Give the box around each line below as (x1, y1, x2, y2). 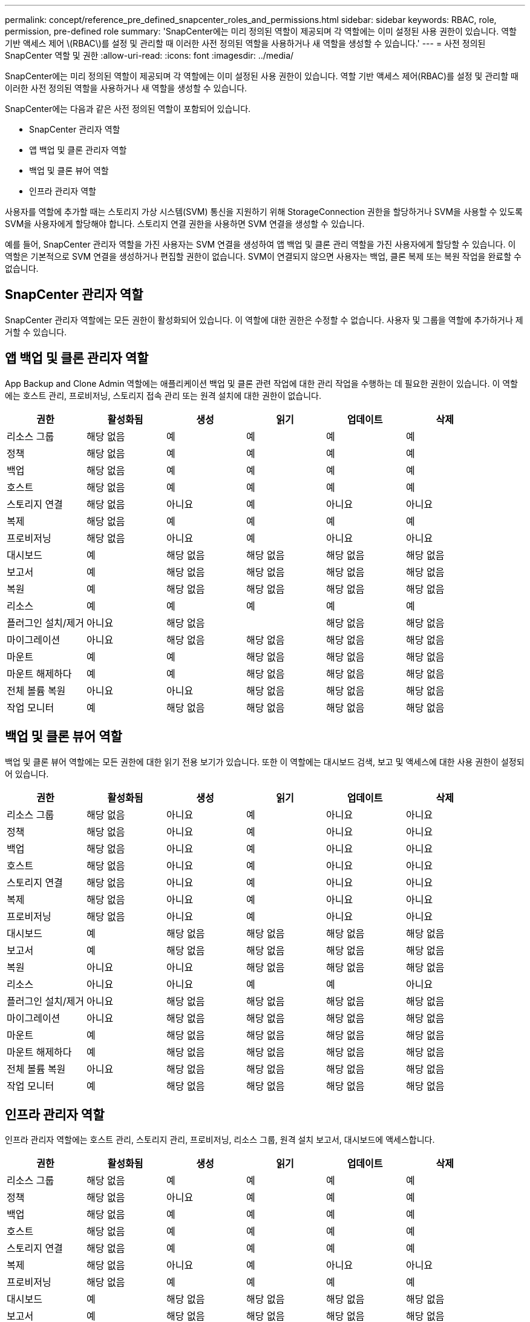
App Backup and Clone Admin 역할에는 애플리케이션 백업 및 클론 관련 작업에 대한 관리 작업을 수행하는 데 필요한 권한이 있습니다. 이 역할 (5, 378, 518, 389)
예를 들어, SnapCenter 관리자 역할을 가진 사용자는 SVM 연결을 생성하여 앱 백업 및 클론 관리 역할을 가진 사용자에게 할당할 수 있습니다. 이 (5, 239, 516, 249)
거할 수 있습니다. (5, 326, 67, 337)
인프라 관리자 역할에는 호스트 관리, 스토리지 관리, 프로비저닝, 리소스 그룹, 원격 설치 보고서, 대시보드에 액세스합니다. (5, 1134, 435, 1145)
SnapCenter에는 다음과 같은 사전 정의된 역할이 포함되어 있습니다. (5, 104, 251, 114)
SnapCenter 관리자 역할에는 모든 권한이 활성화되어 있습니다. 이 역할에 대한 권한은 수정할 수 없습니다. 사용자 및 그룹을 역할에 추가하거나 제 (5, 314, 523, 325)
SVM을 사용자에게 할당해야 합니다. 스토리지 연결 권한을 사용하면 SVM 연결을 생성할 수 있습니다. (5, 219, 365, 229)
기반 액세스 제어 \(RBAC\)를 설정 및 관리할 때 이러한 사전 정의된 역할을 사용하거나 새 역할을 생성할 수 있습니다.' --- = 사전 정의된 (5, 38, 486, 48)
